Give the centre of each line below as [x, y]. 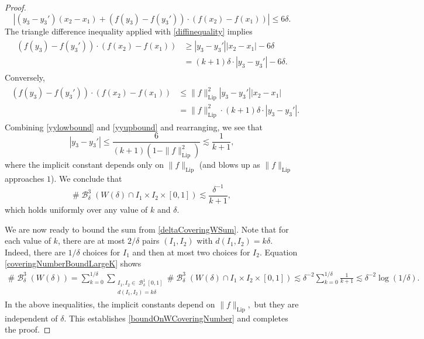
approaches [25, 178]
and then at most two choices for [191, 252]
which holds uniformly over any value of [76, 210]
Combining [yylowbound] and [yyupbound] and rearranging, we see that [134, 127]
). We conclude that [87, 178]
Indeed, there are [35, 252]
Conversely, [25, 77]
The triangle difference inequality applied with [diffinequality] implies [129, 31]
